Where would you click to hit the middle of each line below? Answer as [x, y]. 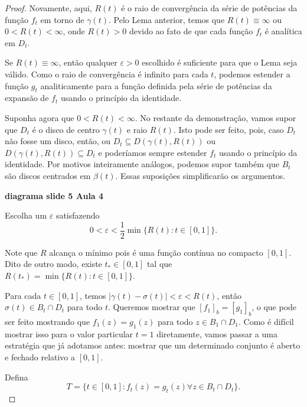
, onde [74, 31]
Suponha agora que [40, 117]
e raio [137, 129]
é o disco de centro [66, 129]
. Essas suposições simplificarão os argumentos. [200, 175]
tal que [159, 264]
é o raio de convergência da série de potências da [209, 8]
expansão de [27, 98]
